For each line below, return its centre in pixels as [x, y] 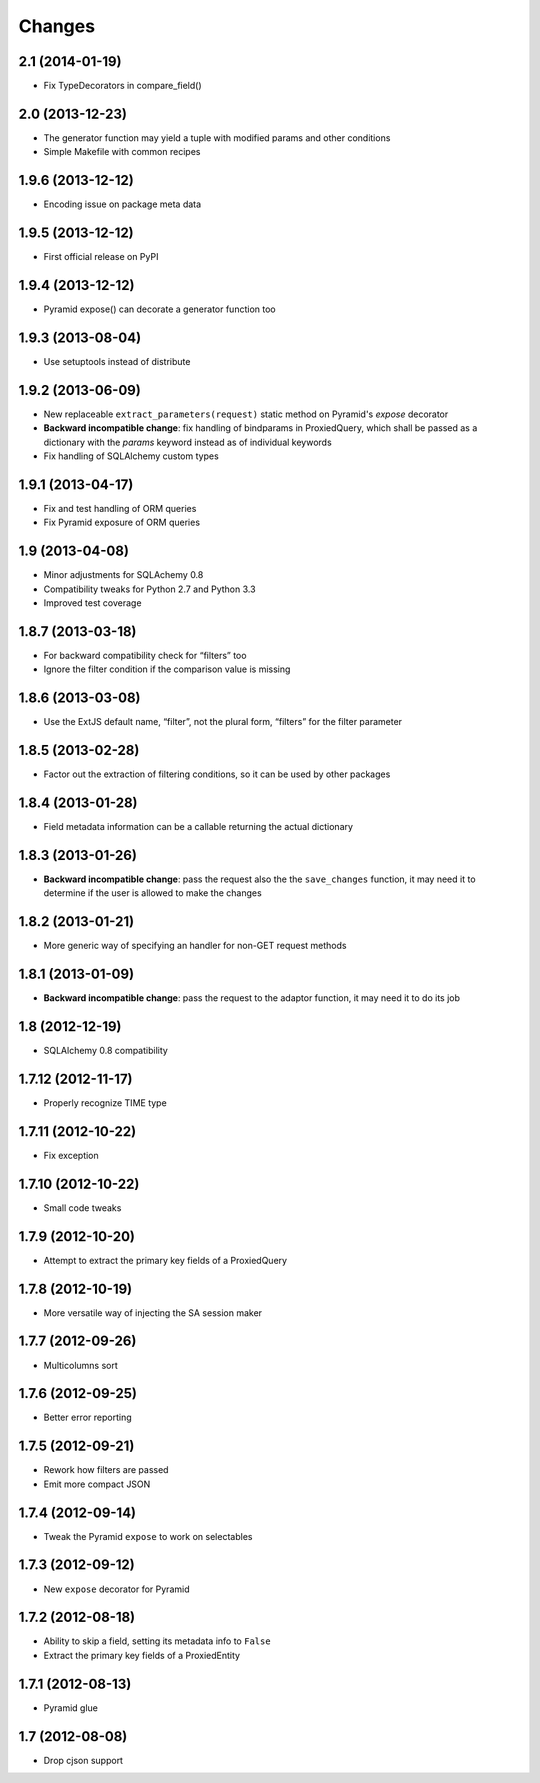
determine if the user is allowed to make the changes [152, 893]
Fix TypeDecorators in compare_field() [122, 86]
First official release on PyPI [101, 257]
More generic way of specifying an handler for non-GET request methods [195, 946]
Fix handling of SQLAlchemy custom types [131, 456]
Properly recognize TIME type [105, 1102]
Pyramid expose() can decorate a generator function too [159, 309]
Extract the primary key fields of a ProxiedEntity [141, 1655]
